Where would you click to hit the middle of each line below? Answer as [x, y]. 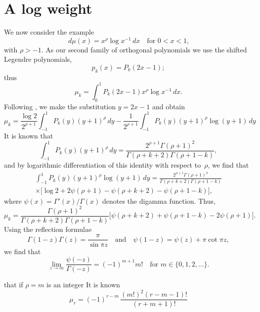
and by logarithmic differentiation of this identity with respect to [103, 164]
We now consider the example [49, 32]
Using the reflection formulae [48, 229]
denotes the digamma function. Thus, [159, 201]
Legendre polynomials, [38, 59]
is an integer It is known [83, 285]
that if [14, 285]
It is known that [29, 135]
